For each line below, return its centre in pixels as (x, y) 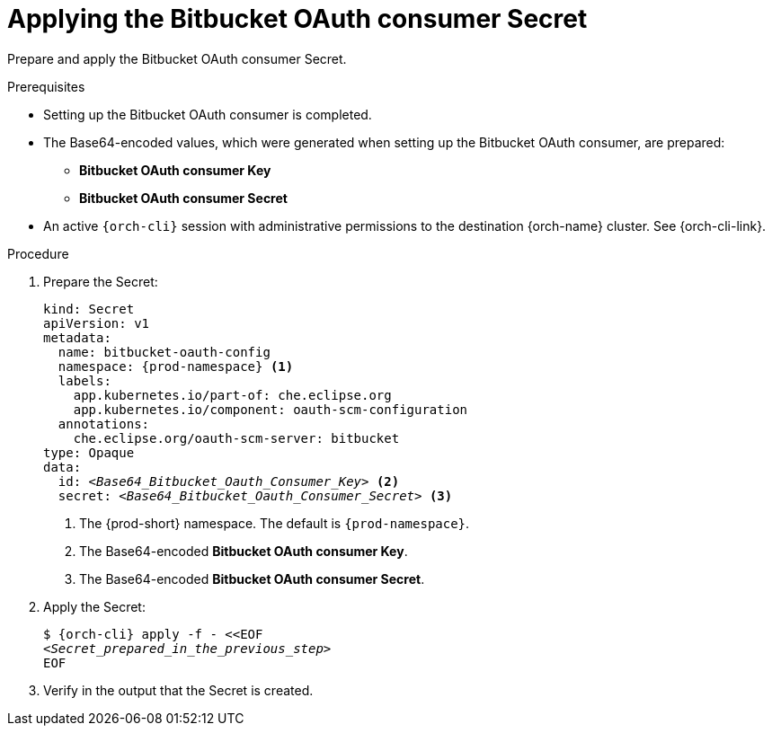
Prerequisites (46, 86)
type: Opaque (89, 452)
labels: (84, 380)
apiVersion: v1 (97, 323)
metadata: (77, 337)
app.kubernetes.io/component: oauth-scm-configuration (271, 409)
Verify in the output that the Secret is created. (178, 690)
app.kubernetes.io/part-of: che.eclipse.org (232, 395)
